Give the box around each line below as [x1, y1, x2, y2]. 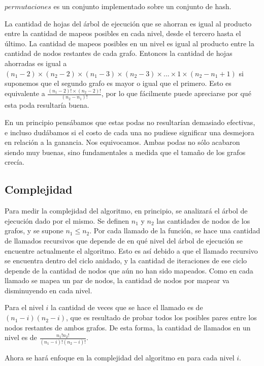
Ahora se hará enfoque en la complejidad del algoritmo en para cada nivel [5, 352, 235, 362]
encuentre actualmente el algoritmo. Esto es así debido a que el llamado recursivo [5, 245, 258, 256]
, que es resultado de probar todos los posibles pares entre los [66, 312, 257, 323]
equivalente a [5, 88, 45, 99]
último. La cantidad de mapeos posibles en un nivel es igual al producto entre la [5, 38, 254, 48]
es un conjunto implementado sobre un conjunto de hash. [53, 1, 232, 11]
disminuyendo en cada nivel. [5, 285, 92, 295]
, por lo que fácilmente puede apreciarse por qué [101, 88, 251, 99]
